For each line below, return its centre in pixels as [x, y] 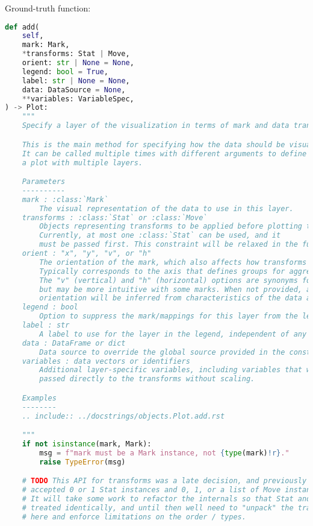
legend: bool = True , [65, 71]
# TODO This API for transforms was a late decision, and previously [164, 481]
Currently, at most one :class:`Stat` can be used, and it [160, 236]
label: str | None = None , [76, 81]
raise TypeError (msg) [82, 462]
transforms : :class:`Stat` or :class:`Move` [115, 217]
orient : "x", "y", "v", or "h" [87, 254]
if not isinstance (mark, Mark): [87, 444]
